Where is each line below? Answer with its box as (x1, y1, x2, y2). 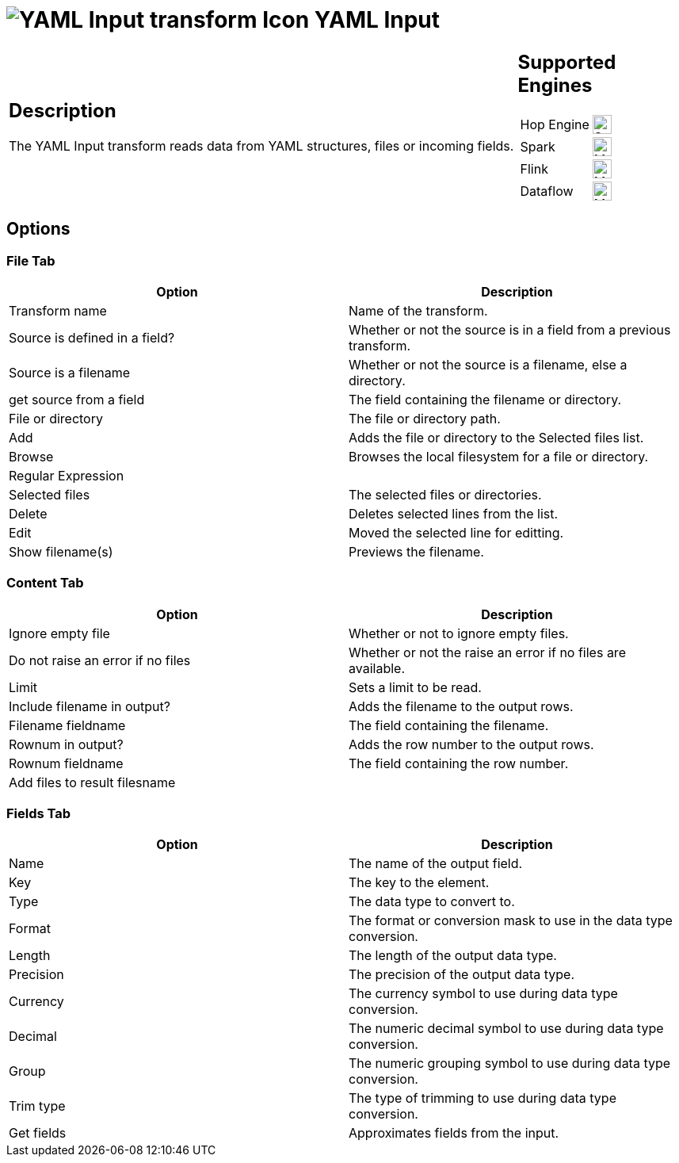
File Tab (6, 252, 55, 269)
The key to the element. (349, 874, 490, 891)
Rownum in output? (9, 736, 124, 752)
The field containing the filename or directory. (349, 391, 622, 407)
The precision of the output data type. (349, 966, 575, 983)
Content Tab (6, 575, 84, 591)
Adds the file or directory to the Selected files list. (349, 429, 644, 446)
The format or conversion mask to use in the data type (349, 912, 673, 929)
